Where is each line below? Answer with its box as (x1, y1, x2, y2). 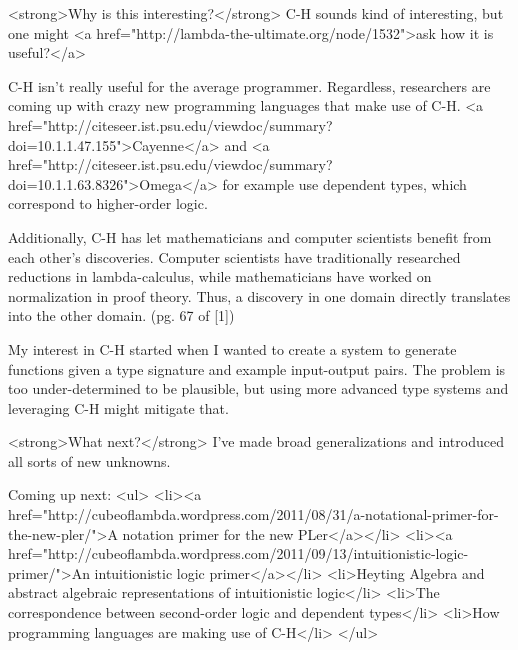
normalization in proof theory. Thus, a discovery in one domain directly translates (8, 285, 511, 306)
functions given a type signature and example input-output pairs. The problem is (8, 358, 506, 379)
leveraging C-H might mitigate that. (8, 397, 229, 418)
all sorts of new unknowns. (8, 450, 171, 471)
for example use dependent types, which (222, 173, 467, 194)
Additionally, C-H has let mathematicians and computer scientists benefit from (8, 226, 492, 247)
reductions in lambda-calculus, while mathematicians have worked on (8, 266, 432, 287)
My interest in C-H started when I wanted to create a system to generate (8, 338, 457, 359)
